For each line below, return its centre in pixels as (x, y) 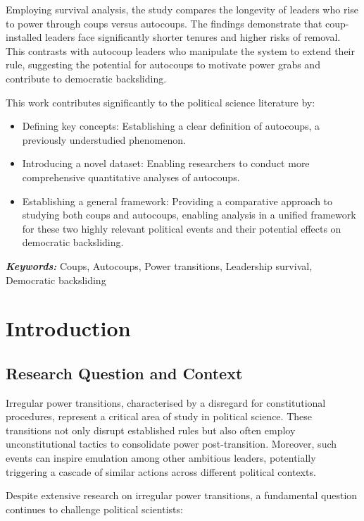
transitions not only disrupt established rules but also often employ (151, 430)
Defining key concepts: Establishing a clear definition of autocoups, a (171, 126)
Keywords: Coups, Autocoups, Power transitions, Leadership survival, (159, 265)
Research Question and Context (124, 373)
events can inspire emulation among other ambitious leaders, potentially (161, 458)
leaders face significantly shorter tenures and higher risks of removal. (193, 37)
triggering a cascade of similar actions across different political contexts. (161, 471)
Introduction (68, 328)
